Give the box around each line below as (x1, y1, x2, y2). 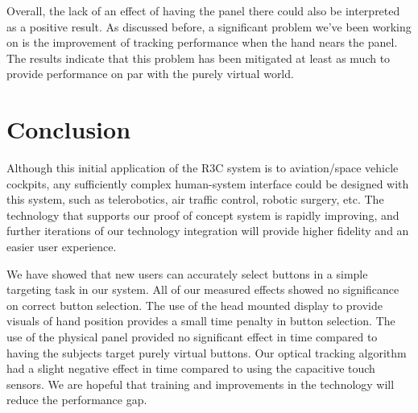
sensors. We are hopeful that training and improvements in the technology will (6, 375, 395, 392)
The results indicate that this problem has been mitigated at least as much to (6, 49, 391, 66)
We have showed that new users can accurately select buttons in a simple (6, 265, 368, 282)
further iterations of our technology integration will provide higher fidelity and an (6, 222, 409, 239)
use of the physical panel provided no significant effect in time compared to (6, 328, 378, 345)
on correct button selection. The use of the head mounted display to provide (6, 296, 383, 313)
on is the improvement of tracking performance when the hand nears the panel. (6, 34, 398, 51)
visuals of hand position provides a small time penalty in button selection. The (6, 312, 395, 329)
